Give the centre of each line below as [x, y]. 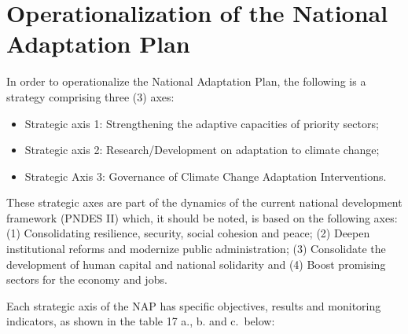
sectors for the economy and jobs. [87, 279]
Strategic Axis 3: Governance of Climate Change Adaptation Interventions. [206, 176]
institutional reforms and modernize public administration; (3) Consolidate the [196, 249]
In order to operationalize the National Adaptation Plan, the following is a [186, 81]
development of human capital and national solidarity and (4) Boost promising [196, 264]
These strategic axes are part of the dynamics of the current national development [204, 202]
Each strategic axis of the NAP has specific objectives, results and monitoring [194, 305]
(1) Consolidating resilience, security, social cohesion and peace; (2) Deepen [188, 233]
